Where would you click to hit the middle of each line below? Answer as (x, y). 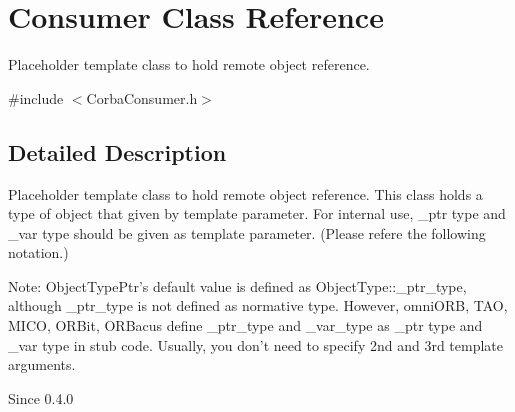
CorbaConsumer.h (142, 97)
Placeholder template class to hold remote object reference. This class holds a (245, 193)
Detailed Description (117, 151)
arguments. (42, 364)
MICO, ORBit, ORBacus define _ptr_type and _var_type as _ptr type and (245, 325)
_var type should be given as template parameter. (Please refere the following (247, 232)
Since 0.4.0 (41, 397)
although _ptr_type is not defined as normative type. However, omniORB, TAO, (258, 305)
